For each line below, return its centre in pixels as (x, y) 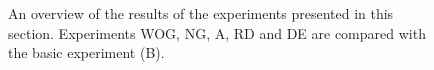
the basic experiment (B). (86, 52)
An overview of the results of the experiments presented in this (201, 13)
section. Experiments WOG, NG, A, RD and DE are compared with (217, 32)
